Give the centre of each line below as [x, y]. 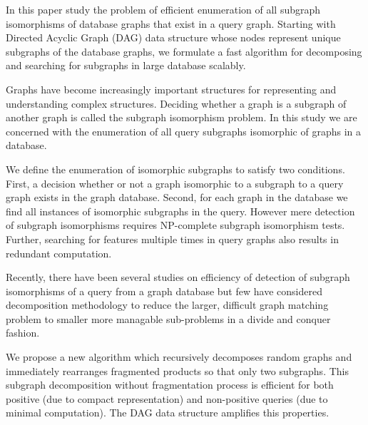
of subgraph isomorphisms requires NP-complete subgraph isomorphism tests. [175, 225]
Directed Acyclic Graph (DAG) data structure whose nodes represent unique [173, 37]
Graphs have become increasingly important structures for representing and [171, 89]
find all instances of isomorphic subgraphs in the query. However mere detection [180, 211]
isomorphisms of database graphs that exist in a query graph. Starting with [171, 23]
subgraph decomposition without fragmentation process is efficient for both [170, 385]
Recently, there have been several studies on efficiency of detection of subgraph [178, 277]
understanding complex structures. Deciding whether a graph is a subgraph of [176, 103]
